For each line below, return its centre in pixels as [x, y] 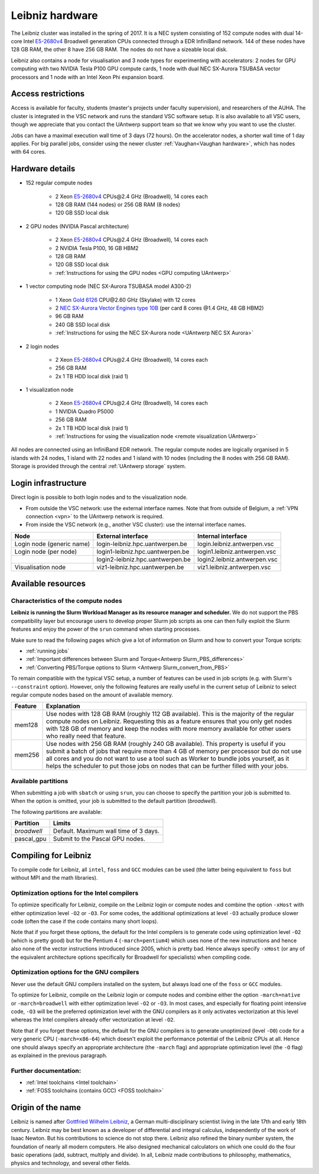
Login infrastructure [49, 483]
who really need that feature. [86, 736]
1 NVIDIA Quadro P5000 [84, 411]
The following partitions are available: [57, 812]
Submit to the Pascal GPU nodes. [100, 839]
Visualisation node [40, 567]
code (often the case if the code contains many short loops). [85, 922]
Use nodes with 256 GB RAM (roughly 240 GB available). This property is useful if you [166, 744]
